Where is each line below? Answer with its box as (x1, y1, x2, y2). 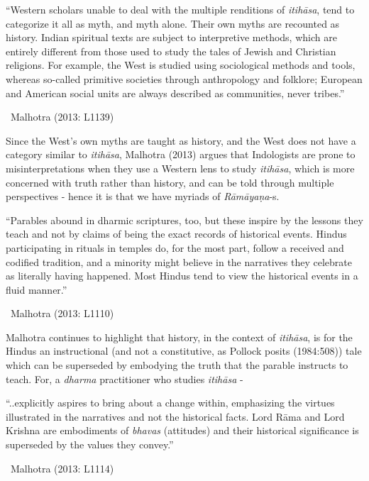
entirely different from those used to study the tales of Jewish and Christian (6, 43, 336, 58)
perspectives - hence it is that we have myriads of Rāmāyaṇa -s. (6, 189, 280, 204)
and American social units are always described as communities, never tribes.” (6, 85, 345, 100)
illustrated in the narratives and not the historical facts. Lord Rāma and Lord (6, 409, 345, 424)
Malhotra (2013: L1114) (10, 460, 114, 475)
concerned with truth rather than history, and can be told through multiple (6, 175, 334, 189)
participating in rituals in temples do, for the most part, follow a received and (6, 240, 344, 255)
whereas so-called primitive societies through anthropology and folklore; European (6, 71, 363, 86)
